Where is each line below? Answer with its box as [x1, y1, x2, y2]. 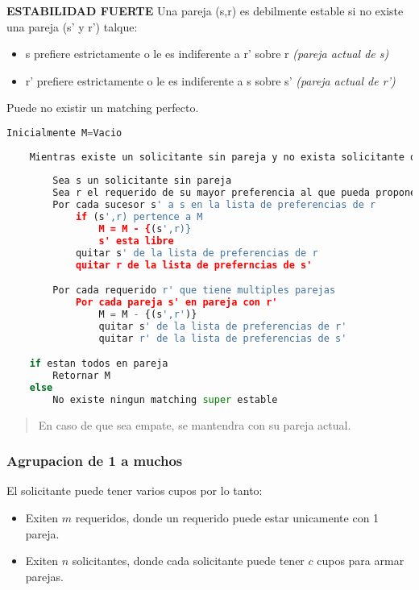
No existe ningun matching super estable [52, 393, 278, 405]
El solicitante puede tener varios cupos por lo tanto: [6, 482, 263, 499]
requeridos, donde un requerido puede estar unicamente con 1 [75, 509, 380, 526]
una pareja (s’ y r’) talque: [6, 18, 138, 35]
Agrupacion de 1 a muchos [6, 451, 183, 471]
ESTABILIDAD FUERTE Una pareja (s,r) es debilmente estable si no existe [6, 2, 404, 19]
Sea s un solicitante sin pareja [52, 175, 232, 187]
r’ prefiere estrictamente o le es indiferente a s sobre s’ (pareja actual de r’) [25, 72, 396, 89]
